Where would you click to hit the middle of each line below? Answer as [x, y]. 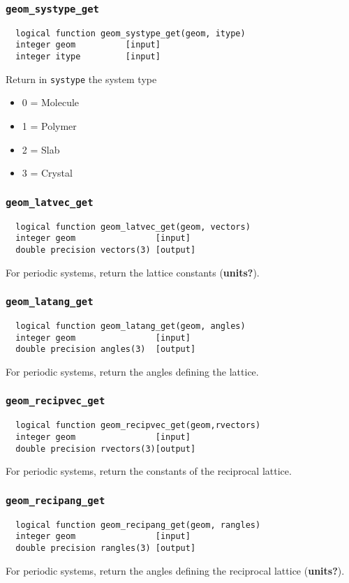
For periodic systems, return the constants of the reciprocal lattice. [149, 471]
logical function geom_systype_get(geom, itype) [131, 33]
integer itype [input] [88, 57]
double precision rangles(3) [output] [106, 548]
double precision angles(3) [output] [106, 349]
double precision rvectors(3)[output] [106, 449]
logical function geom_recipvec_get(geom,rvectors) [138, 426]
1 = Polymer [49, 126]
